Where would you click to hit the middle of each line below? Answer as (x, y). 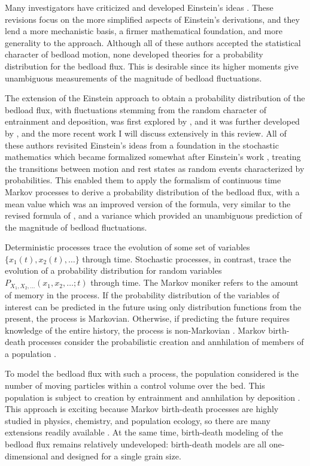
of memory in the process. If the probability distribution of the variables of (142, 294)
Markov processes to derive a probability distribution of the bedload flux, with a (152, 191)
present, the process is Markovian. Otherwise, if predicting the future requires (148, 318)
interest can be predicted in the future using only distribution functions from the (153, 306)
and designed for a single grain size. (116, 456)
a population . (31, 353)
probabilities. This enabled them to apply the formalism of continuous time (143, 180)
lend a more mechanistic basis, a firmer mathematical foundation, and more (144, 31)
